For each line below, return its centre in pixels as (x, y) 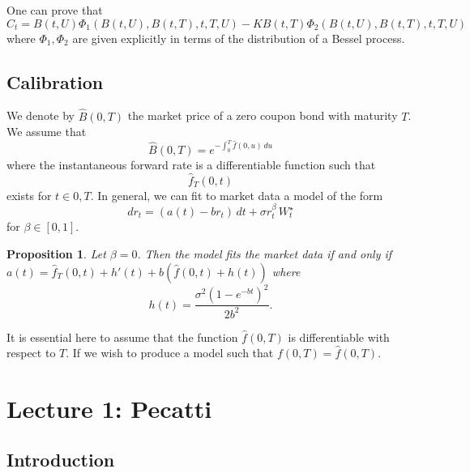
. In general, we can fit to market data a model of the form (237, 195)
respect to (31, 353)
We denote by (41, 115)
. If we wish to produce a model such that (170, 353)
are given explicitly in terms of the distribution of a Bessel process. (239, 38)
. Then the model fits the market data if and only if (265, 254)
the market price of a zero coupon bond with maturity (263, 115)
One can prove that (55, 10)
